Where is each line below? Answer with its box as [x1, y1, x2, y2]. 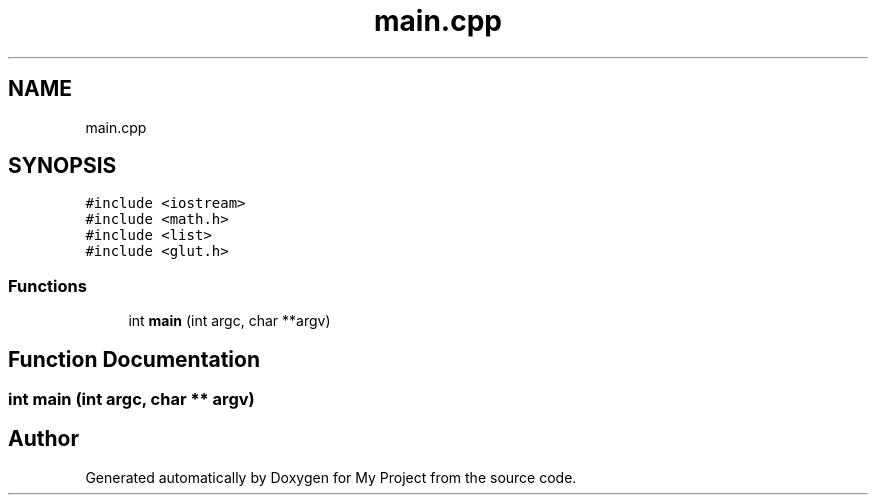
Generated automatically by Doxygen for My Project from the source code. [85, 468, 577, 486]
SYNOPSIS [8, 153, 117, 179]
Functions [8, 275, 87, 296]
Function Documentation [8, 346, 260, 372]
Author [8, 426, 79, 452]
